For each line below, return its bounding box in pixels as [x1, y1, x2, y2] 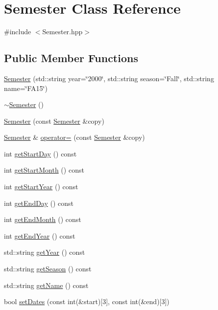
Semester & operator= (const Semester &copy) [4, 132, 145, 142]
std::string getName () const [4, 280, 89, 290]
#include [4, 26, 31, 37]
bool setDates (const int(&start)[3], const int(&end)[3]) [4, 296, 170, 307]
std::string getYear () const [4, 247, 85, 257]
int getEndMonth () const [4, 214, 81, 224]
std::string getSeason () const [4, 264, 92, 274]
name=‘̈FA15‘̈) [4, 83, 48, 93]
